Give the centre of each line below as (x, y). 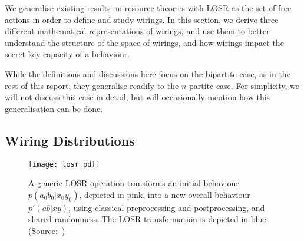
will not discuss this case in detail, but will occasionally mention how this (138, 97)
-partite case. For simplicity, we (243, 85)
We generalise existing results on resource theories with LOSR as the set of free (148, 8)
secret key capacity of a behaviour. (67, 54)
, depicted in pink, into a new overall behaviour (165, 194)
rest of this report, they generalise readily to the (92, 85)
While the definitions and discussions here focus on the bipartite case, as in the (148, 73)
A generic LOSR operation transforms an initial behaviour (134, 183)
